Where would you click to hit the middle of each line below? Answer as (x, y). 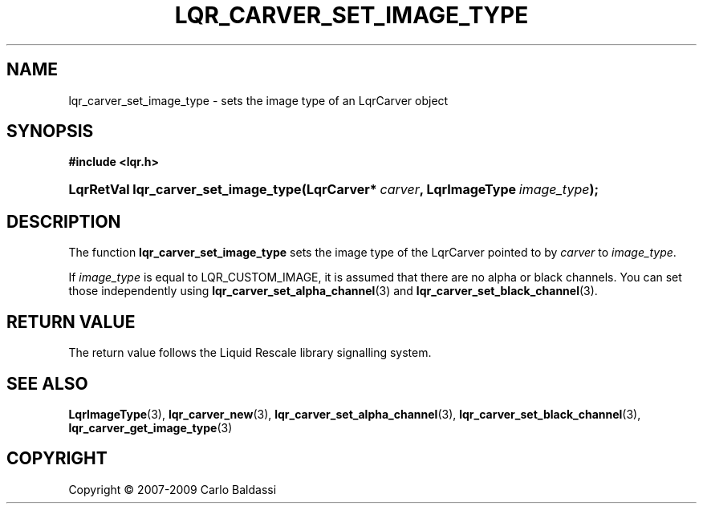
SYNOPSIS (50, 132)
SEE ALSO (47, 383)
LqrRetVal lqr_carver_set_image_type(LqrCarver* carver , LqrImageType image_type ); (333, 190)
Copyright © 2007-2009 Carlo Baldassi (173, 489)
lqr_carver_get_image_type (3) (150, 427)
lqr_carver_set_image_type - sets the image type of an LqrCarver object (258, 100)
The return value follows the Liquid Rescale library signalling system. (250, 353)
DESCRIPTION (64, 221)
